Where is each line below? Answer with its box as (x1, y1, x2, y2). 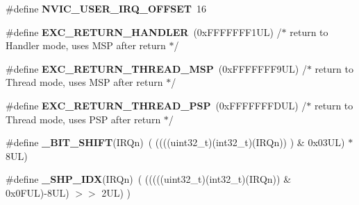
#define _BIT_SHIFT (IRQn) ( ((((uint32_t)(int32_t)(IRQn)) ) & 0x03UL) (6, 135, 345, 150)
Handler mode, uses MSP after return (6, 38, 166, 53)
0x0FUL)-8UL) (6, 185, 69, 199)
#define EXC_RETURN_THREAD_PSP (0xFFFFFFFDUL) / (6, 98, 307, 112)
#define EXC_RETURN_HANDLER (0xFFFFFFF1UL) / (6, 24, 282, 39)
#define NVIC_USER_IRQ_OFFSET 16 (6, 1, 207, 15)
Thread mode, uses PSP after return (6, 112, 161, 126)
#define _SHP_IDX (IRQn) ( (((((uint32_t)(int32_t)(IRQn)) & (6, 172, 292, 186)
